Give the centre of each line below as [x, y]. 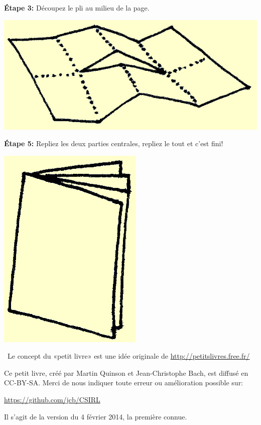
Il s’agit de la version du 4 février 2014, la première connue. [96, 416]
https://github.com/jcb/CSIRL [52, 400]
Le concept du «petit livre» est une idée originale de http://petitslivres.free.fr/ [129, 356]
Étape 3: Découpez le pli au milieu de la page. [77, 8]
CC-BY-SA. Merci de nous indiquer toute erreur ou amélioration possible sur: [124, 383]
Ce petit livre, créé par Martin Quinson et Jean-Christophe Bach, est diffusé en [126, 373]
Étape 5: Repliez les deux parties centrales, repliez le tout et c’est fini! [114, 143]
